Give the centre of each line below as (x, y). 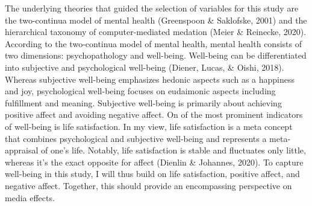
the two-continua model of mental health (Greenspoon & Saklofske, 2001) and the (156, 20)
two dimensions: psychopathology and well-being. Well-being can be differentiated (156, 55)
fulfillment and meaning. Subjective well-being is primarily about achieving (143, 102)
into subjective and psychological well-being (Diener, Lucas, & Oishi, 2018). (145, 67)
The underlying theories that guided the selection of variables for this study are (152, 8)
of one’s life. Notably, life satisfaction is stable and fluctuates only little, (173, 150)
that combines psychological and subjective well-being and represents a (136, 138)
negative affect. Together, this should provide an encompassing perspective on (148, 185)
